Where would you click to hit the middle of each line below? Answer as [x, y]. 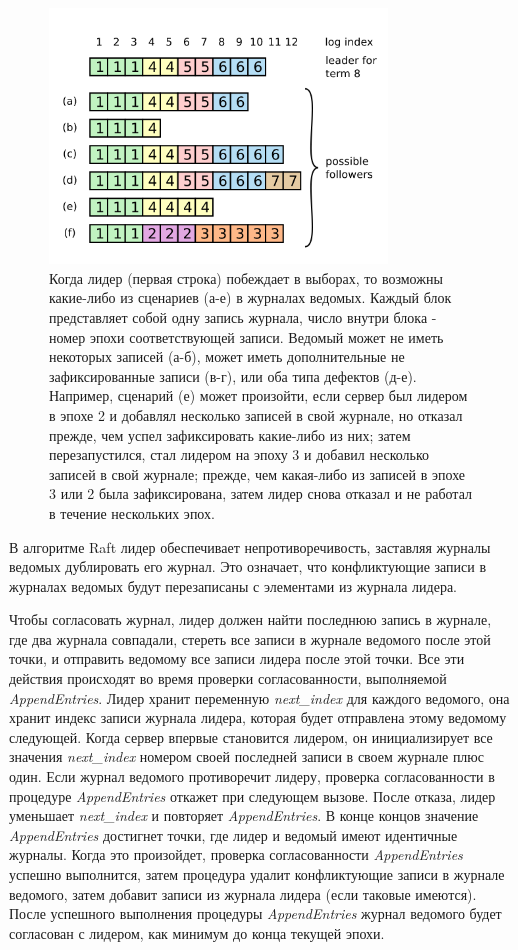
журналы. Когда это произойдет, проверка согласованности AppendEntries [236, 854]
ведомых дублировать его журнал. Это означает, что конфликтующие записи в [248, 566]
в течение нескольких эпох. [132, 512]
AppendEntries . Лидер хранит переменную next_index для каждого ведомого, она [259, 697]
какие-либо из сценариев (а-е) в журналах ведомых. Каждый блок [250, 297]
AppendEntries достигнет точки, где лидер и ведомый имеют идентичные [233, 834]
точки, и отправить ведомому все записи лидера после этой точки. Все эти [237, 658]
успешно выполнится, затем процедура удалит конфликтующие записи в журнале [257, 874]
